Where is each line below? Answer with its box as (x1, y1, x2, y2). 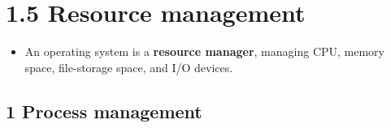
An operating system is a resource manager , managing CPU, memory (24, 43, 385, 60)
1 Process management (6, 98, 202, 123)
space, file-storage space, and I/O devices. (24, 58, 233, 75)
